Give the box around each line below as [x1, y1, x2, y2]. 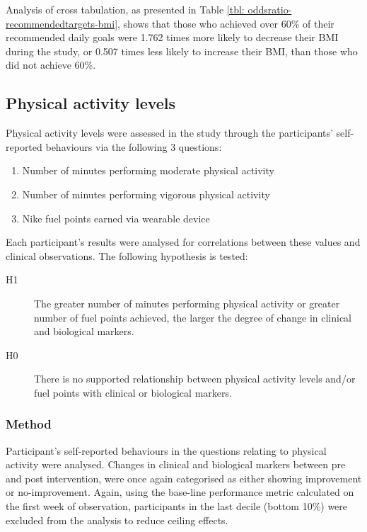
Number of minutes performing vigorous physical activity [22, 186, 270, 201]
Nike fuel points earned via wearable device [22, 210, 210, 225]
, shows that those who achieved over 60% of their [117, 16, 334, 30]
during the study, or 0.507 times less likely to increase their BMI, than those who [6, 43, 358, 58]
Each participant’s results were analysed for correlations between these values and [6, 234, 361, 249]
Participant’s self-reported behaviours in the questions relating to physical [6, 443, 327, 458]
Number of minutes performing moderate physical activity [22, 163, 274, 178]
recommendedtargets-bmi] [6, 16, 118, 30]
